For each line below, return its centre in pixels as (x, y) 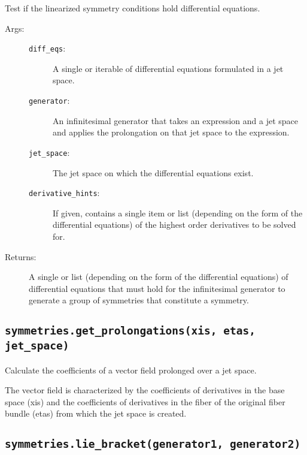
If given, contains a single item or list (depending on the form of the (178, 213)
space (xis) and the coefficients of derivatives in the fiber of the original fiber (145, 401)
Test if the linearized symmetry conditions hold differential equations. (133, 8)
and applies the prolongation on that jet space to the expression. (171, 132)
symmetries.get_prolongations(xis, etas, (130, 331)
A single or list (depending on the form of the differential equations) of (159, 277)
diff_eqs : (47, 48)
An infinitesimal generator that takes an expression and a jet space (175, 120)
